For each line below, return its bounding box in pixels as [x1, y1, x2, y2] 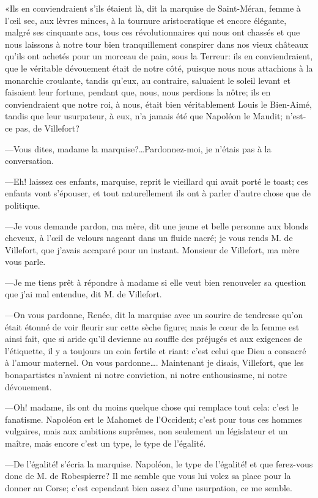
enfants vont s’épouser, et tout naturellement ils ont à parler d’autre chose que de [5, 187, 311, 199]
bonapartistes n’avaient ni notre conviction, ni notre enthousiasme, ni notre [5, 368, 287, 381]
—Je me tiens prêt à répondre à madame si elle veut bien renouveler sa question [5, 275, 306, 288]
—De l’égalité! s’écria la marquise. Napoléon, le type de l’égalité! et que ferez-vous [5, 457, 313, 470]
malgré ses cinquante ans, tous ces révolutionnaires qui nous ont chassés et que [5, 26, 300, 39]
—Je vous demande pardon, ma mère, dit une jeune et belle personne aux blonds [5, 219, 308, 232]
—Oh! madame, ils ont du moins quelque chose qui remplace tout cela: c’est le [5, 401, 298, 414]
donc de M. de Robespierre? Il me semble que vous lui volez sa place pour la [5, 469, 291, 482]
